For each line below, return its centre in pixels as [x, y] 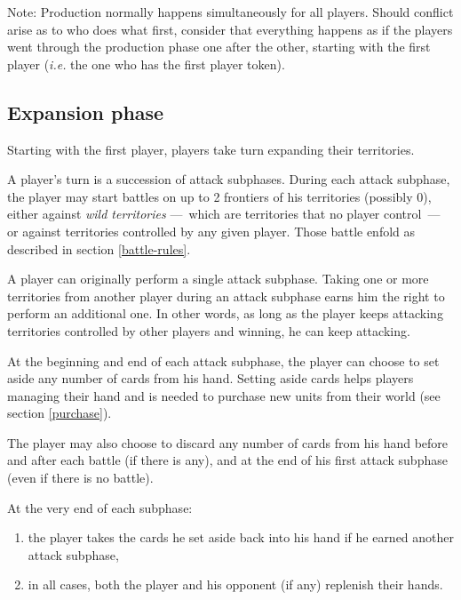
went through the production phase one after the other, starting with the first [219, 47]
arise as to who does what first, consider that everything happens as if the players [230, 29]
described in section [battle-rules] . [99, 248]
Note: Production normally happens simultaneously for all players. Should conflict [230, 12]
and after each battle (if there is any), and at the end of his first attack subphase [227, 460]
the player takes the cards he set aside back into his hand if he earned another [241, 537]
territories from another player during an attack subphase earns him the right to [226, 296]
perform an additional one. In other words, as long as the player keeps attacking [225, 313]
